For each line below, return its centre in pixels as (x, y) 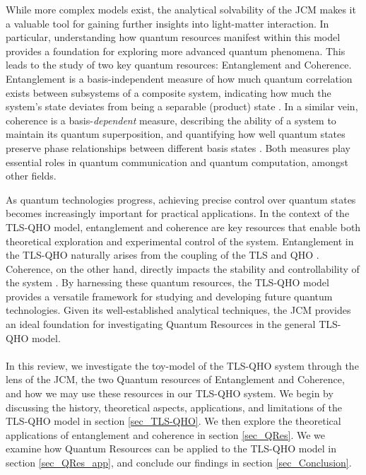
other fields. (31, 176)
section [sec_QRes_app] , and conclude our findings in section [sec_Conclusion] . (179, 462)
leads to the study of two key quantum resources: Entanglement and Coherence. (179, 65)
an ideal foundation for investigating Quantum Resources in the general (161, 324)
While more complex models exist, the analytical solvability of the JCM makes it (181, 9)
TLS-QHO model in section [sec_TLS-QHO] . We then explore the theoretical (173, 421)
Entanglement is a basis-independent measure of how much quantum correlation (179, 78)
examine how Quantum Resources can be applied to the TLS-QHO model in (171, 448)
